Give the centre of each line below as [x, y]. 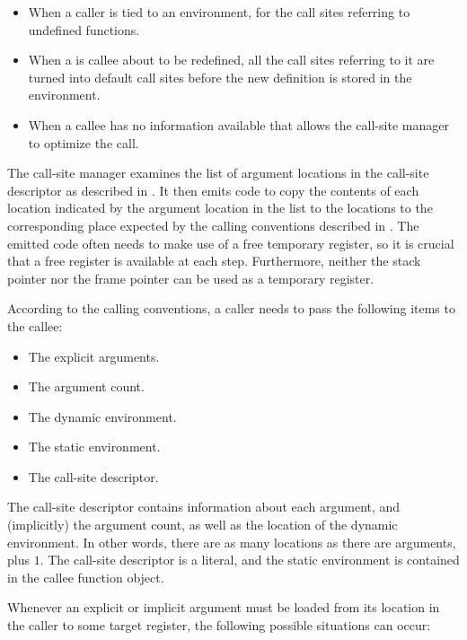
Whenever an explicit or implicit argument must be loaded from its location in [224, 607]
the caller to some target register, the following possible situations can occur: [219, 625]
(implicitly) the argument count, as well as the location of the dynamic [203, 525]
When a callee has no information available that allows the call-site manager [238, 124]
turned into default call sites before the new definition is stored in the [220, 77]
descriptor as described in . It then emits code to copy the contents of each [213, 190]
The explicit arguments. [94, 356]
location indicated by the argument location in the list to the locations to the [220, 208]
